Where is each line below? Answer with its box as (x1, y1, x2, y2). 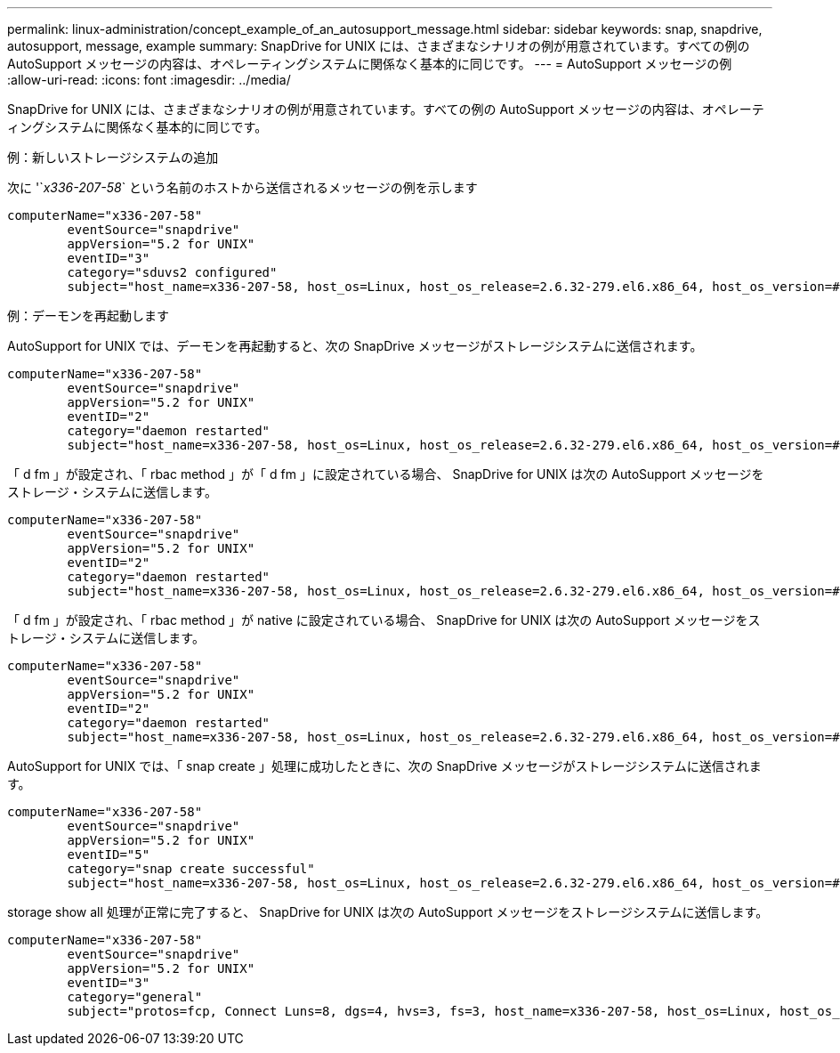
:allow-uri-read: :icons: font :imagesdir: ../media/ (7, 72, 291, 87)
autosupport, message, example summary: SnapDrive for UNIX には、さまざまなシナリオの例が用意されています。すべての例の (7, 38, 750, 53)
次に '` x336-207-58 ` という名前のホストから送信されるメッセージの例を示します (7, 180, 478, 195)
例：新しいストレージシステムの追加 (7, 150, 219, 165)
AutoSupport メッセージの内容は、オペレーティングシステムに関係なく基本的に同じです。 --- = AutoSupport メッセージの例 (7, 56, 732, 71)
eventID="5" (67, 847, 150, 862)
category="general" (67, 990, 203, 1004)
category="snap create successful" (67, 862, 315, 876)
